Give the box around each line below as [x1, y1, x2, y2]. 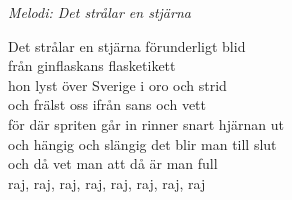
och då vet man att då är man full [8, 153, 218, 174]
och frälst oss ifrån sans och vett [8, 94, 207, 115]
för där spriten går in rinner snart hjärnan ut [8, 113, 284, 134]
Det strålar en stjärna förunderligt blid [8, 35, 246, 56]
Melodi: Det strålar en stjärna [8, 2, 191, 22]
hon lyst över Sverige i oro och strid [8, 74, 227, 95]
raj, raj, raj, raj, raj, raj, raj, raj [8, 172, 206, 193]
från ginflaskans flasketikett [8, 55, 176, 76]
